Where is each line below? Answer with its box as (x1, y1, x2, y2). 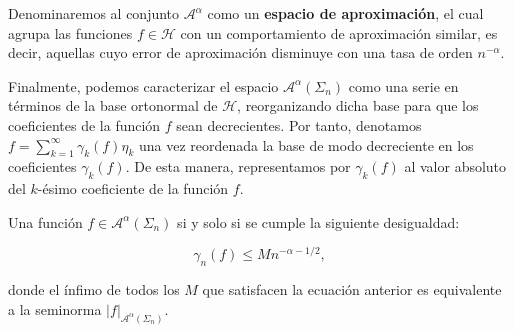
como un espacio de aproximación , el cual (207, 3, 484, 23)
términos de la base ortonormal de (8, 95, 218, 116)
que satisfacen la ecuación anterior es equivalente (202, 279, 502, 300)
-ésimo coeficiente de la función (37, 178, 229, 199)
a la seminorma (8, 298, 102, 319)
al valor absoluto (404, 156, 507, 177)
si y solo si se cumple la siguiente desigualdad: (177, 211, 460, 232)
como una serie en (348, 75, 459, 96)
